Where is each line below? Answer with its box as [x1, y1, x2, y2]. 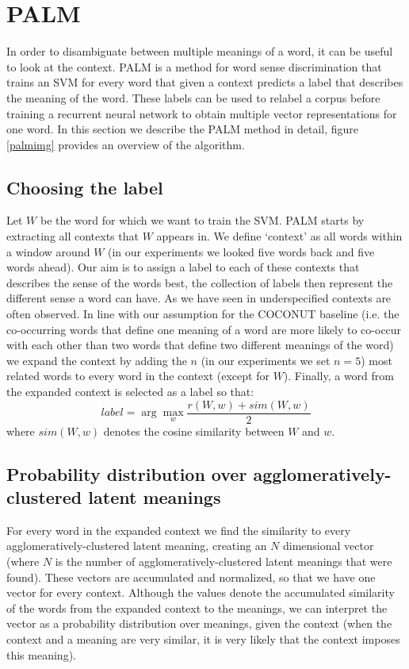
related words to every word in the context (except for [6, 367, 269, 384]
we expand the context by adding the [6, 352, 187, 368]
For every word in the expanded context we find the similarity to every [6, 521, 351, 538]
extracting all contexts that [6, 228, 139, 244]
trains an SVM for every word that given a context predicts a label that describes [6, 74, 403, 90]
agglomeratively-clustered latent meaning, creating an [6, 537, 267, 554]
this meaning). [6, 646, 76, 663]
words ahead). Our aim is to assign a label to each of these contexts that [6, 259, 360, 275]
